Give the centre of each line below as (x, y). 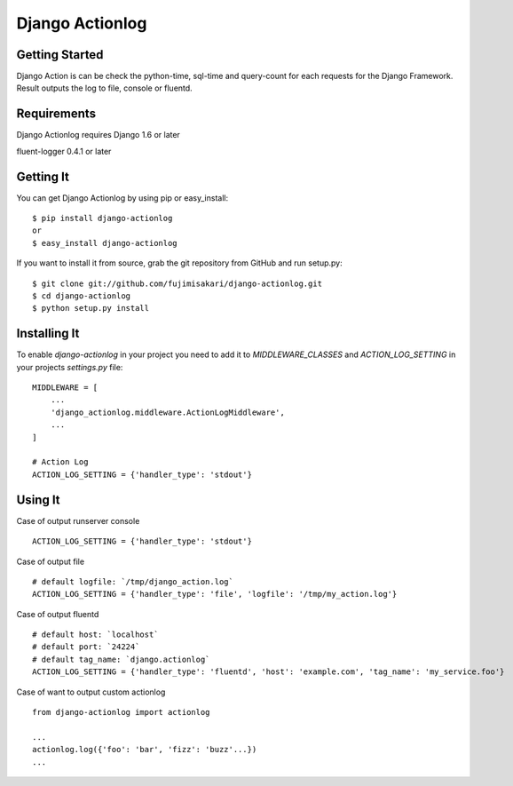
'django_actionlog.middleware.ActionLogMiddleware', (168, 412)
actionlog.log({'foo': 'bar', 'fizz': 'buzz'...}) (145, 750)
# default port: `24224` (86, 647)
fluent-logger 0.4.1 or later (64, 151)
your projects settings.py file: (70, 367)
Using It (39, 500)
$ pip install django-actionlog (103, 218)
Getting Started (60, 55)
